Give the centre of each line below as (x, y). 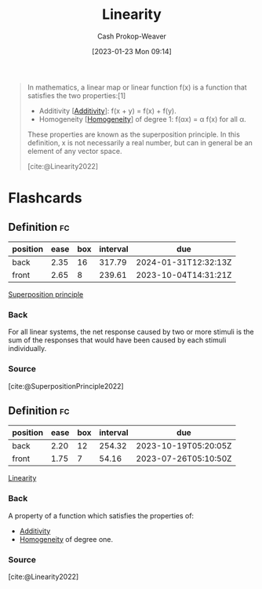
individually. (27, 349)
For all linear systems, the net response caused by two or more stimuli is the (131, 332)
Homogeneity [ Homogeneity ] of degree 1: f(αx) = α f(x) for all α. (142, 119)
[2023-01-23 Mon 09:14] (132, 51)
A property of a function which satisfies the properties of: (101, 515)
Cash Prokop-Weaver (132, 36)
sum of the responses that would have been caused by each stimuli (117, 340)
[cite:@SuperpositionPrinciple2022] (66, 386)
